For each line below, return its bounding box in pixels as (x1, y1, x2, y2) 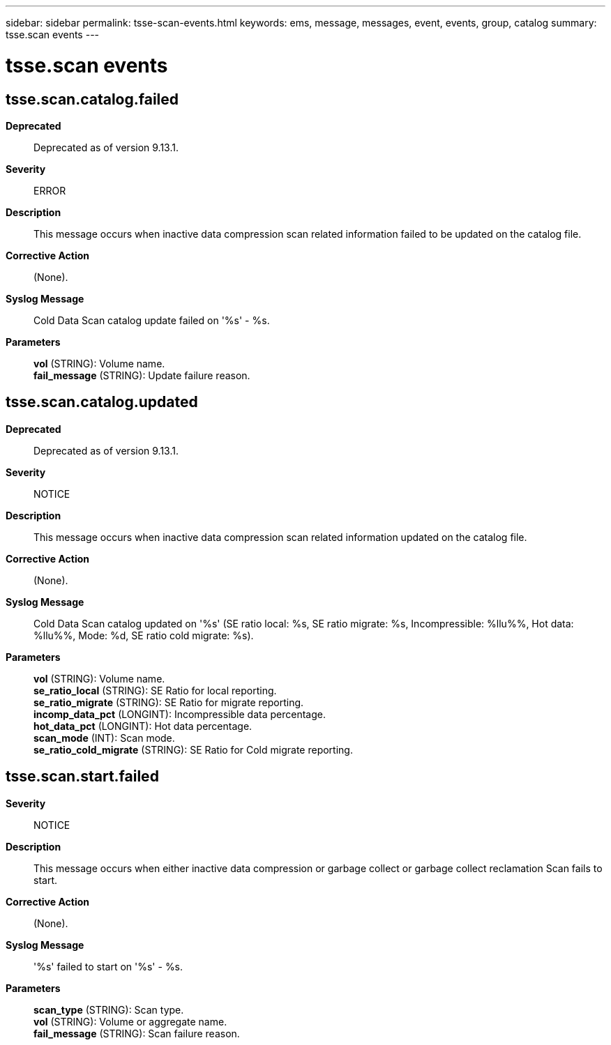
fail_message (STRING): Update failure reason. (33, 369, 250, 381)
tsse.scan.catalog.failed (6, 90, 179, 108)
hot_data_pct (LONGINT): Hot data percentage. (33, 719, 252, 732)
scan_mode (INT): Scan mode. (33, 731, 175, 744)
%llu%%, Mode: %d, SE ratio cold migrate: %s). (33, 629, 254, 641)
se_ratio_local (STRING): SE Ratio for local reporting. (33, 684, 277, 696)
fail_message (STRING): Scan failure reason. (33, 1027, 240, 1039)
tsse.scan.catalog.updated (6, 393, 198, 411)
